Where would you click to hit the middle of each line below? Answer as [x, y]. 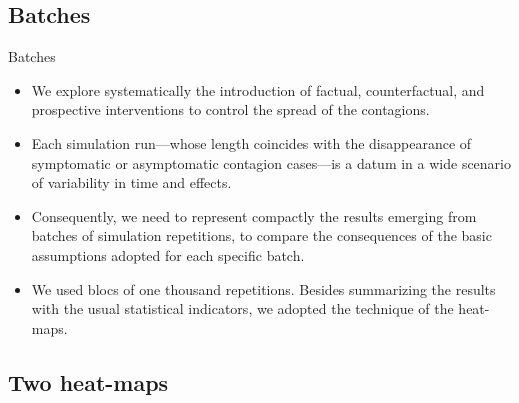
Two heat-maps [88, 381]
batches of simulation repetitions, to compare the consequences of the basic [261, 235]
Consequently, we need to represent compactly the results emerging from [254, 215]
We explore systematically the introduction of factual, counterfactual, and [258, 89]
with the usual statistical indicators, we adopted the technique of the [242, 308]
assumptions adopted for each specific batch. [168, 254]
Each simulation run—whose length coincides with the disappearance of [251, 142]
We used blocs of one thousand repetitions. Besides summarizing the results [263, 288]
